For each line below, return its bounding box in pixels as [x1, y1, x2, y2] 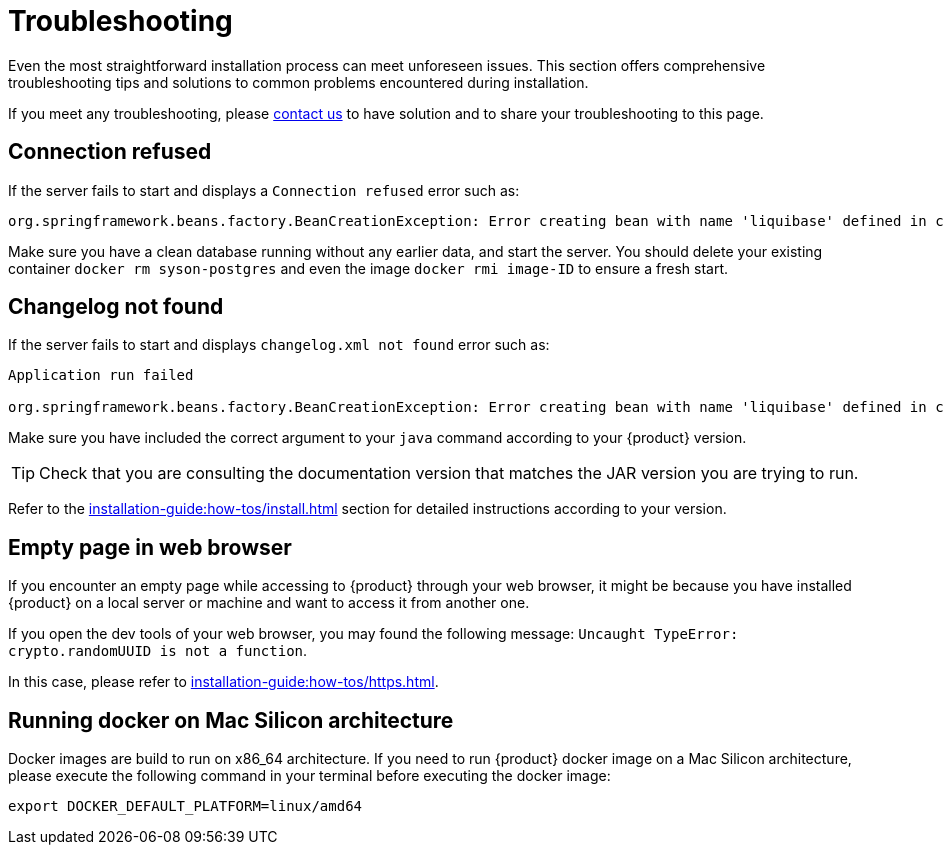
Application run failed [8, 367, 194, 384]
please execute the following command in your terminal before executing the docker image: [8, 767, 611, 785]
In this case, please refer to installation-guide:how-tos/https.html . [8, 673, 439, 691]
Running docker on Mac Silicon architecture [8, 707, 454, 733]
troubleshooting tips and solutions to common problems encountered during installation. [8, 73, 589, 91]
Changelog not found [8, 294, 224, 320]
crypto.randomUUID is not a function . [8, 642, 308, 660]
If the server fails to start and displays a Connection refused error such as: [8, 181, 520, 199]
